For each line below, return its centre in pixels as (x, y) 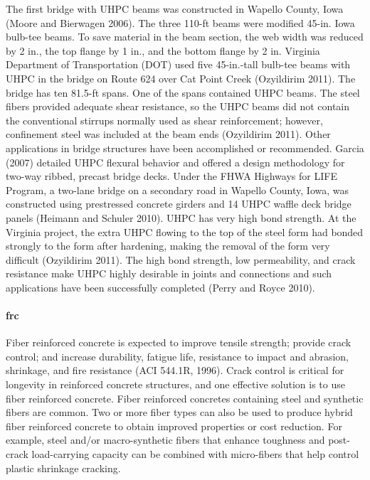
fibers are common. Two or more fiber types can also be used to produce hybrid (179, 412)
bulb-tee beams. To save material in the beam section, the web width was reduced (185, 37)
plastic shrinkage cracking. (63, 468)
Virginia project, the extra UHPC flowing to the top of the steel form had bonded (185, 231)
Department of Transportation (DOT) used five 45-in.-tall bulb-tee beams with (178, 64)
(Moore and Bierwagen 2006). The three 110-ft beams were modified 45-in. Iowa (180, 22)
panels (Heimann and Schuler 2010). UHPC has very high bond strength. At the (181, 217)
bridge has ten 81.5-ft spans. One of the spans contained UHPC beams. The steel (183, 92)
